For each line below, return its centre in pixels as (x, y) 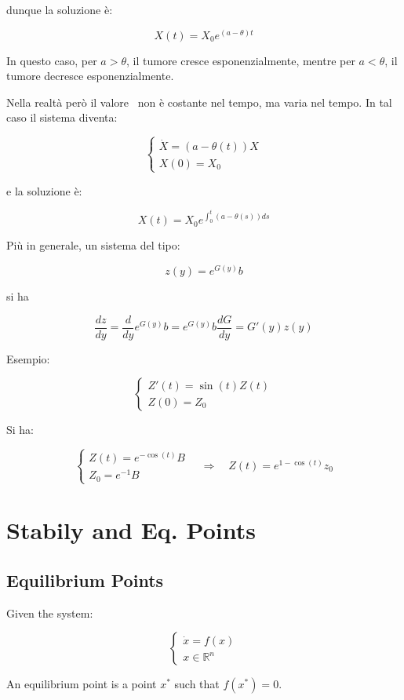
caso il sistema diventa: (62, 117)
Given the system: (50, 612)
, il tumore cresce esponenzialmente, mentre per (240, 60)
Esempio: (28, 358)
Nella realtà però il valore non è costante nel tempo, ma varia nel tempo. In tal (199, 102)
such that (197, 684)
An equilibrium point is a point (82, 684)
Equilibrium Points (85, 580)
